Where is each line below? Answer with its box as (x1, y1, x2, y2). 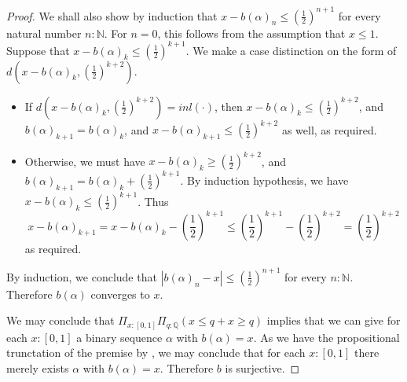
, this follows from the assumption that (157, 24, 346, 41)
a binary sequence (76, 329, 163, 345)
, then (214, 97, 243, 114)
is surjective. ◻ (225, 360, 300, 376)
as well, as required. (281, 121, 377, 138)
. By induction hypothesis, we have (180, 171, 349, 188)
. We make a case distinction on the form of (185, 42, 397, 58)
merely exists (6, 360, 69, 376)
